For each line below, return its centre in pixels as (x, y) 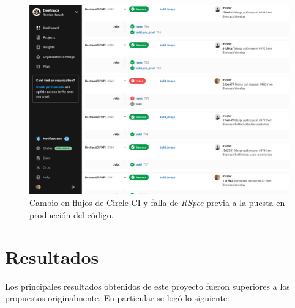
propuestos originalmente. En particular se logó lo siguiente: (118, 298)
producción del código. (72, 214)
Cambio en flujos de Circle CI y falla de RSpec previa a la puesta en (157, 203)
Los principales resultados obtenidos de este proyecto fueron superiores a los (147, 286)
